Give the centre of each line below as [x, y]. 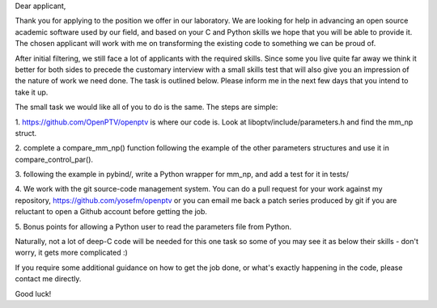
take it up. [32, 92]
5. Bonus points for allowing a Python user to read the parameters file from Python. [153, 226]
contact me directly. [48, 279]
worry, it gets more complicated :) [72, 253]
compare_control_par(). [54, 159]
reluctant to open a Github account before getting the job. [111, 212]
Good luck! [33, 293]
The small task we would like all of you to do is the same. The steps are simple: [146, 107]
